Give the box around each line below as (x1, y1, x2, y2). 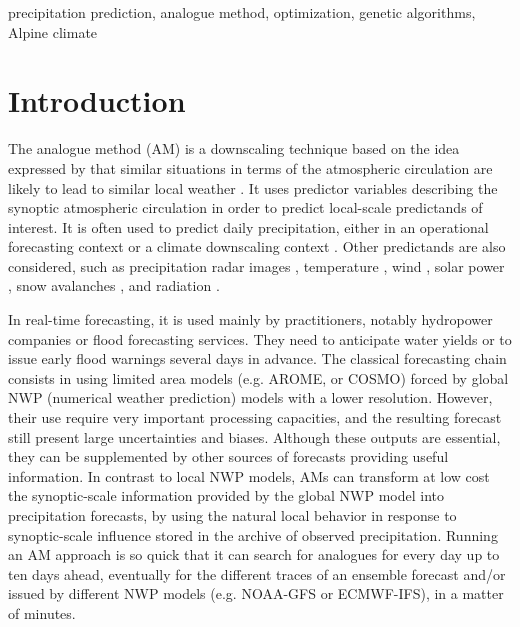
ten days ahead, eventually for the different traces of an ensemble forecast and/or (8, 563, 506, 584)
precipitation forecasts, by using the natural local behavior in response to (8, 505, 457, 525)
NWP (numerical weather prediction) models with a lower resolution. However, (8, 387, 493, 408)
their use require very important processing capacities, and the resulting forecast (8, 407, 502, 428)
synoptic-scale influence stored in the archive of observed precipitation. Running (8, 524, 498, 545)
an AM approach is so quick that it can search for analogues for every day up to (8, 544, 500, 565)
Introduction (8, 80, 186, 121)
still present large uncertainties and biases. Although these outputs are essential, (8, 426, 501, 447)
